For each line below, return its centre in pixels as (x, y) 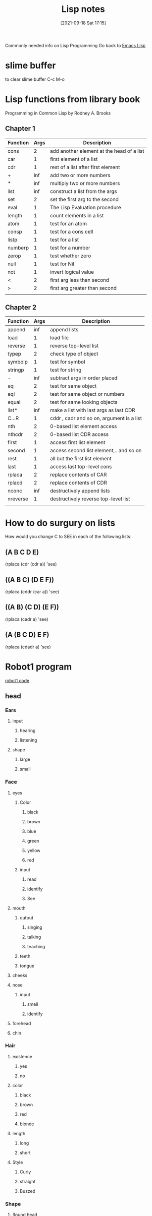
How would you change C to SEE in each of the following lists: (68, 537)
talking (34, 937)
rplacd (15, 483)
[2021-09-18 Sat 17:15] (83, 23)
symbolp (18, 362)
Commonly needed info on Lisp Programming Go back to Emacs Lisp (76, 45)
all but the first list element (81, 459)
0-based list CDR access (79, 434)
